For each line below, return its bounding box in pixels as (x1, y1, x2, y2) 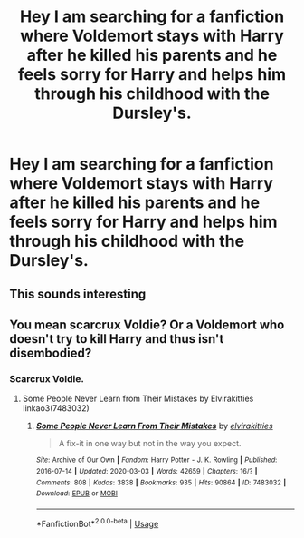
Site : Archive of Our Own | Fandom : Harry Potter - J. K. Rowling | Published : (35, 455, 278, 465)
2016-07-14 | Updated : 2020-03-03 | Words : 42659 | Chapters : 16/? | (35, 466, 258, 475)
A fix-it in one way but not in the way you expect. (58, 438, 242, 449)
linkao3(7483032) (22, 403, 90, 414)
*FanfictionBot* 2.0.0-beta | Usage (35, 516, 159, 529)
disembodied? (9, 345, 92, 360)
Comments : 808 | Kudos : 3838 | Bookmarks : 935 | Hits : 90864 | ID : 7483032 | (35, 478, 287, 487)
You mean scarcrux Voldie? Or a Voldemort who (9, 317, 285, 332)
